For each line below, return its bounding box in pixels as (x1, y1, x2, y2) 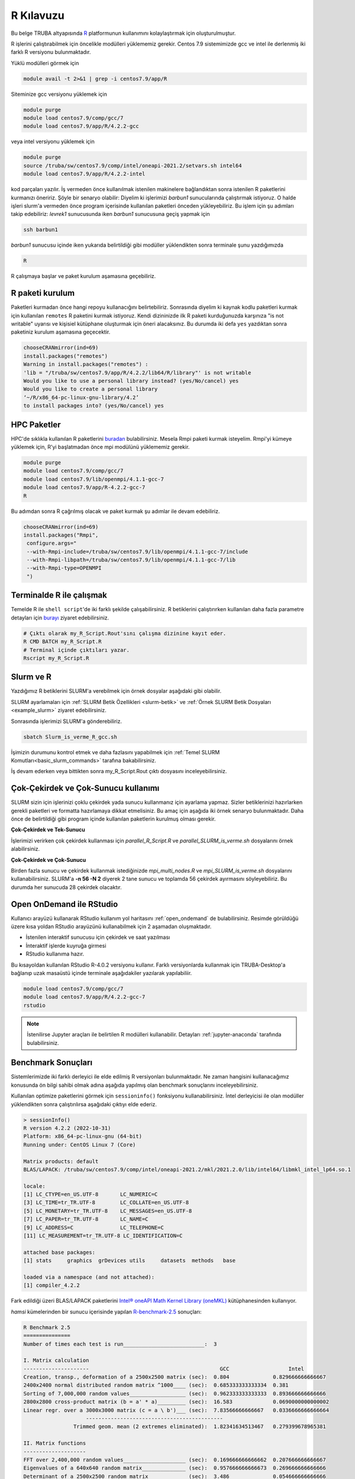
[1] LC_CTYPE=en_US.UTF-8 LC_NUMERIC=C (23, 1191, 158, 1198)
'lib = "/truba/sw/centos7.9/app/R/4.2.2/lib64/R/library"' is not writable (23, 369, 251, 376)
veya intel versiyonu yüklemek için (11, 138, 95, 145)
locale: (23, 1183, 46, 1189)
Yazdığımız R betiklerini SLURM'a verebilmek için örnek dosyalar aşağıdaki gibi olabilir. (11, 687, 222, 695)
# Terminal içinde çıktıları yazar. (23, 647, 130, 653)
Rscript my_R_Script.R (23, 654, 89, 661)
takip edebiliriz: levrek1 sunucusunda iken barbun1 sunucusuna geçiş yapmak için (11, 211, 210, 218)
